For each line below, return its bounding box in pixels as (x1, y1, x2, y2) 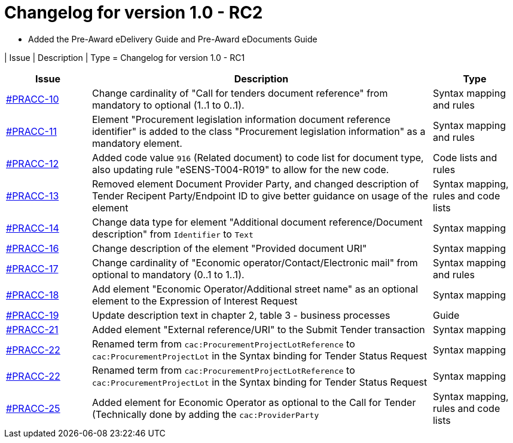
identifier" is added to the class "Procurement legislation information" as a (91, 125, 426, 137)
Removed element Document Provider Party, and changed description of (91, 177, 419, 190)
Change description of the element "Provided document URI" (91, 242, 367, 254)
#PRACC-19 (6, 309, 59, 321)
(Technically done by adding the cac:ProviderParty (91, 408, 319, 420)
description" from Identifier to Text (91, 227, 254, 240)
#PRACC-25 (6, 402, 60, 414)
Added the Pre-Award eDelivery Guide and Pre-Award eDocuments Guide (28, 33, 317, 44)
